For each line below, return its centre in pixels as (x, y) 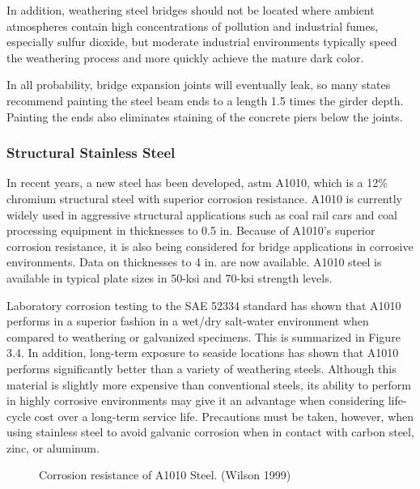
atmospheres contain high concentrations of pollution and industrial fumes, (193, 26)
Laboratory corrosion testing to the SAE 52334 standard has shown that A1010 (204, 305)
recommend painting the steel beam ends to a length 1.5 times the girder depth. (205, 100)
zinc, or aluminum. (53, 447)
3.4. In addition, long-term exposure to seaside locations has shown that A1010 (203, 353)
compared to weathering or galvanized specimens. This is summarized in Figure (204, 336)
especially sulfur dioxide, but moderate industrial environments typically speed (202, 42)
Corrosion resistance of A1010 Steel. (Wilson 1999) (165, 475)
